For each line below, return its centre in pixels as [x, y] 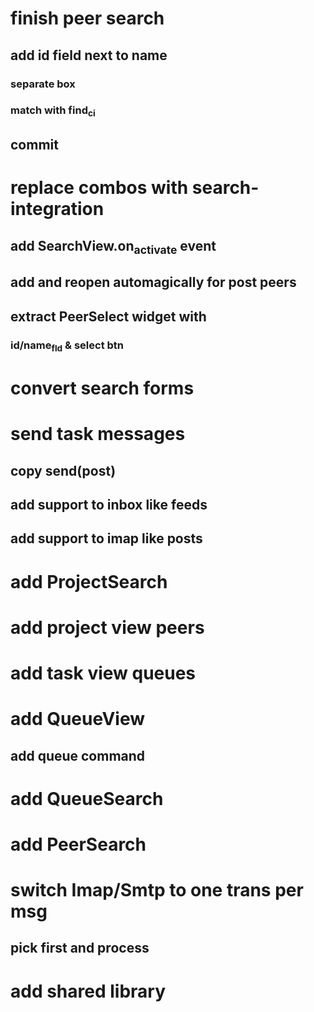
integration [57, 209]
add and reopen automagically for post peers [153, 282]
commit [34, 145]
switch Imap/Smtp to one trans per [157, 890]
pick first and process [80, 948]
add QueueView [78, 719]
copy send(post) [63, 470]
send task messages [98, 434]
